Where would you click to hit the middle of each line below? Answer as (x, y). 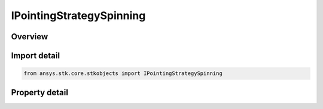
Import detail (35, 56)
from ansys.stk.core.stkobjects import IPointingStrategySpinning (123, 74)
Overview (30, 37)
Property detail (40, 92)
